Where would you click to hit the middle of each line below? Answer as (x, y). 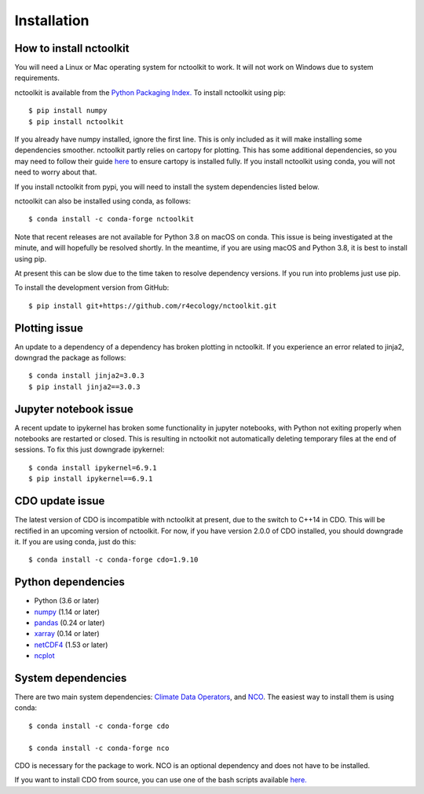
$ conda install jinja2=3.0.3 (87, 376)
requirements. (37, 78)
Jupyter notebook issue (74, 409)
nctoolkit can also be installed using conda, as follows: (103, 201)
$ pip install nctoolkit (76, 121)
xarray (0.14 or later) (67, 634)
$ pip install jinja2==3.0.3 (84, 386)
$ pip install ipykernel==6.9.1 (91, 479)
